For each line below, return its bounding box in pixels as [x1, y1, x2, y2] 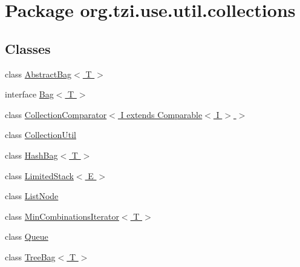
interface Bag [5, 88, 54, 101]
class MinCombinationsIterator [5, 209, 119, 222]
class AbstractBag [5, 67, 72, 80]
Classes [5, 39, 51, 58]
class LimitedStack [5, 169, 74, 182]
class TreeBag [5, 250, 56, 263]
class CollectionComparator [5, 108, 107, 120]
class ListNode [5, 190, 59, 202]
